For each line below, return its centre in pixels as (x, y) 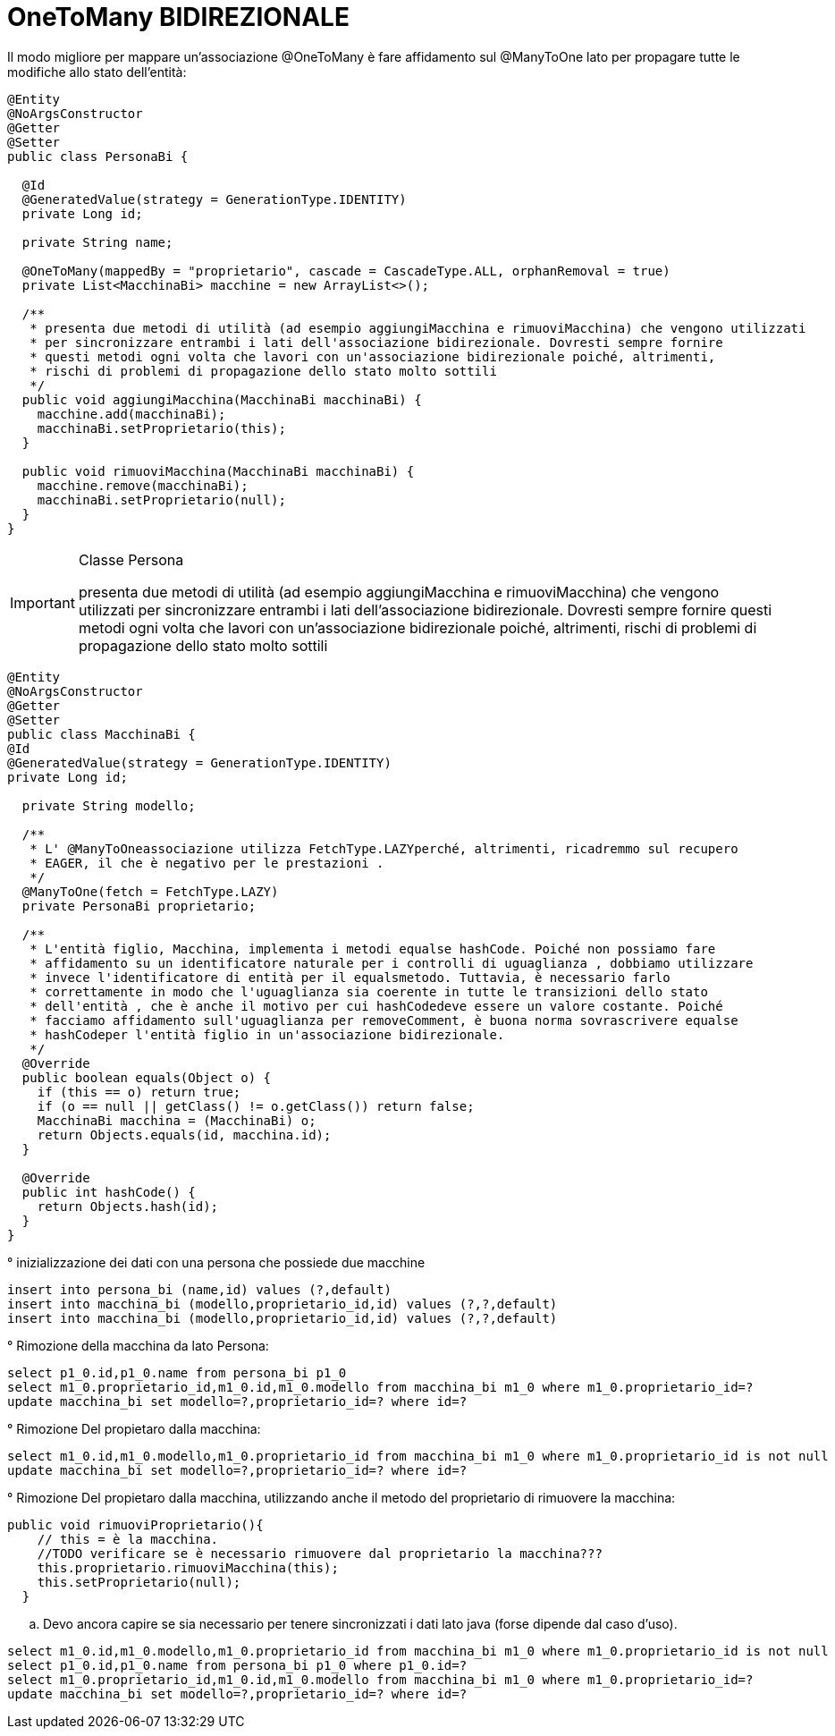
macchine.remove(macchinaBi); (143, 485)
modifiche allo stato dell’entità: (97, 72)
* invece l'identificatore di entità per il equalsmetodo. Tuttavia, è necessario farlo (350, 977)
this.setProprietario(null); (139, 1582)
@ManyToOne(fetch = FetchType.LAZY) (150, 891)
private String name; (97, 242)
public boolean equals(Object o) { (147, 1077)
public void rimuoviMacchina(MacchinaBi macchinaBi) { (218, 471)
